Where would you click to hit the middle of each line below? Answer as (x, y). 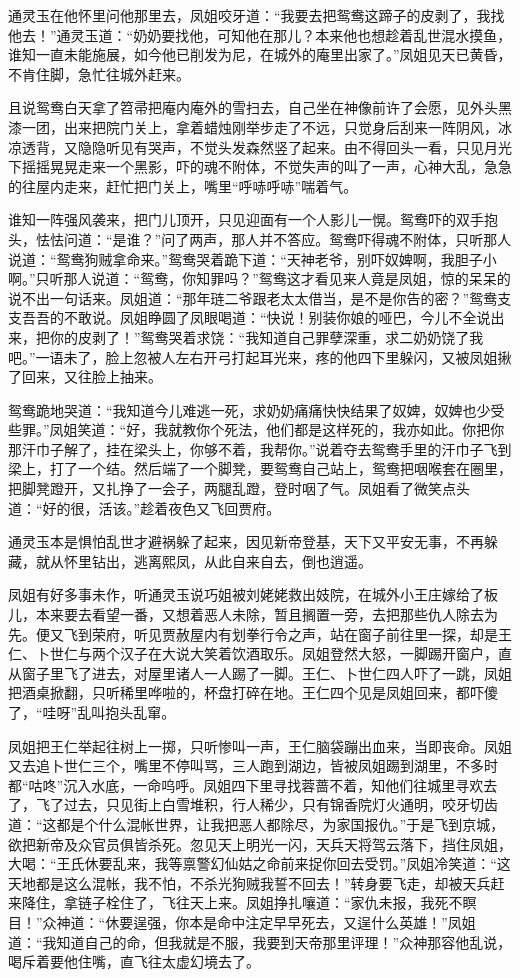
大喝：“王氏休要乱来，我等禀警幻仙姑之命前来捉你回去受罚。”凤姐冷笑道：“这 (259, 863)
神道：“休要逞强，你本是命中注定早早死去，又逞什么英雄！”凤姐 (266, 921)
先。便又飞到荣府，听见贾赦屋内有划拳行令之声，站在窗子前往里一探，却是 (253, 633)
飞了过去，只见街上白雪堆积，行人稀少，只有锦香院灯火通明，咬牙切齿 (266, 804)
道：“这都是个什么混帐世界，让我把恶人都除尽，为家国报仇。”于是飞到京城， (256, 823)
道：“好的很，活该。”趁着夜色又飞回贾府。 (144, 507)
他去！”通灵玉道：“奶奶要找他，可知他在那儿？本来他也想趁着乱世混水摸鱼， (260, 34)
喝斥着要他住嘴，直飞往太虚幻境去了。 (134, 961)
